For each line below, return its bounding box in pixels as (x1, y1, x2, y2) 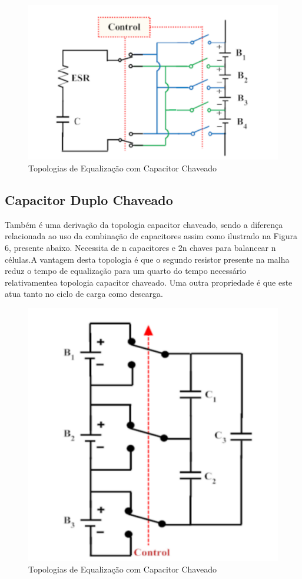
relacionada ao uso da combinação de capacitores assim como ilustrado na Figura (5, 230, 297, 242)
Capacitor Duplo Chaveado (5, 190, 173, 209)
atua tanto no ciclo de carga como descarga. (5, 287, 163, 300)
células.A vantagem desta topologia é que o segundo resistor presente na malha (5, 253, 290, 265)
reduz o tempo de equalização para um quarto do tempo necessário (5, 264, 247, 277)
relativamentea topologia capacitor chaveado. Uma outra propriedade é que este (5, 276, 293, 288)
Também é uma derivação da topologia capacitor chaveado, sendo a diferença (5, 218, 283, 230)
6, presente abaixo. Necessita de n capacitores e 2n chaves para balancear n (5, 241, 276, 253)
